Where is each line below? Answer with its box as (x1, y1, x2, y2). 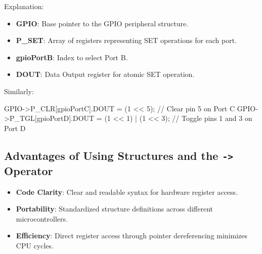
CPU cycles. (16, 240, 54, 250)
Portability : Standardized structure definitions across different (16, 203, 213, 214)
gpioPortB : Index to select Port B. (16, 52, 128, 62)
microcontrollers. (16, 213, 68, 224)
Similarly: (4, 86, 34, 96)
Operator (4, 162, 53, 178)
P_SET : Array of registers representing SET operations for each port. (16, 35, 237, 46)
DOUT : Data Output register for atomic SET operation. (16, 69, 195, 79)
